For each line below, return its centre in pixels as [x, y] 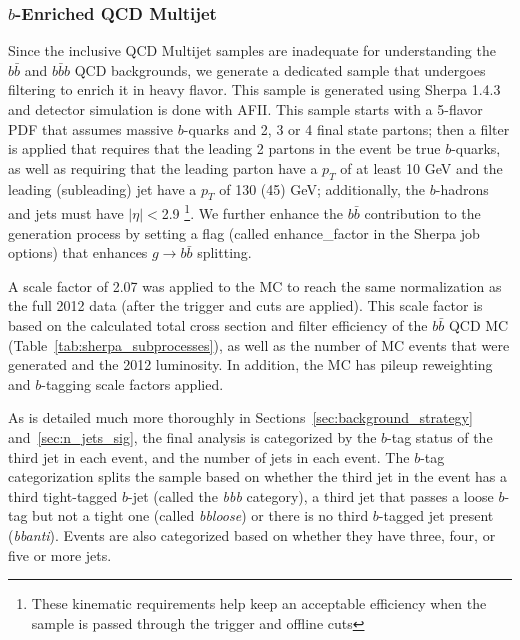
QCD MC [478, 325]
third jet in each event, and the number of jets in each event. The [209, 456]
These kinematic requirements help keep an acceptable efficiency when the [259, 603]
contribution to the [422, 213]
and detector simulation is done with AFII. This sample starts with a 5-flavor [245, 109]
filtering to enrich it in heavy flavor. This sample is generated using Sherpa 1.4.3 [254, 89]
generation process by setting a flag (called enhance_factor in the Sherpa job [244, 232]
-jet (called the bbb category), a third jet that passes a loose [311, 495]
